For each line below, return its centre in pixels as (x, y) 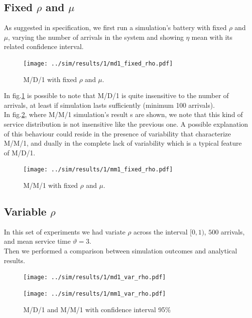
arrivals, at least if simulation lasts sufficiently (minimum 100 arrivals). (109, 105)
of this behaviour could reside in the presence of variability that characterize (118, 133)
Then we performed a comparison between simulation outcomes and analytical (121, 251)
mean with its (212, 37)
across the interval (160, 231)
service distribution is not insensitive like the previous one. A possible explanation (126, 124)
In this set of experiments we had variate (65, 231)
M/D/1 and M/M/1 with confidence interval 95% (97, 309)
